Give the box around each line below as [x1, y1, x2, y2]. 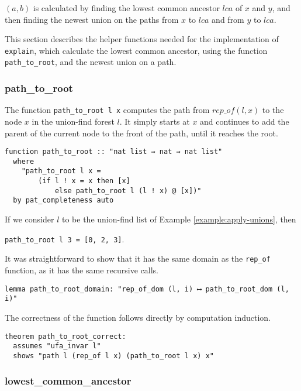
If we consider [5, 213, 54, 225]
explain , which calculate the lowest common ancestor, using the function [5, 44, 268, 56]
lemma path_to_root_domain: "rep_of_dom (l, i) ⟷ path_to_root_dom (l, [5, 284, 289, 293]
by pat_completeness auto [13, 196, 114, 205]
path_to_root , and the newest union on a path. [5, 56, 177, 68]
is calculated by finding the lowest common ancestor [33, 2, 220, 13]
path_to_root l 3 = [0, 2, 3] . [5, 232, 124, 245]
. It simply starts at [119, 115, 190, 127]
